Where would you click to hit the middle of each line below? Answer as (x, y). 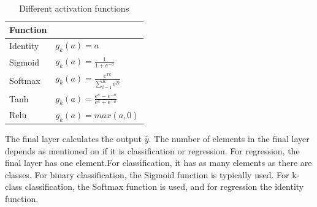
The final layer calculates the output (73, 139)
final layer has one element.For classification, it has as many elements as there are (158, 163)
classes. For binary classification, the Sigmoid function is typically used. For (147, 174)
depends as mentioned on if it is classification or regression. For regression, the (152, 150)
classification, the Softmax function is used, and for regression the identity (164, 186)
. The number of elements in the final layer (229, 139)
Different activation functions (74, 8)
